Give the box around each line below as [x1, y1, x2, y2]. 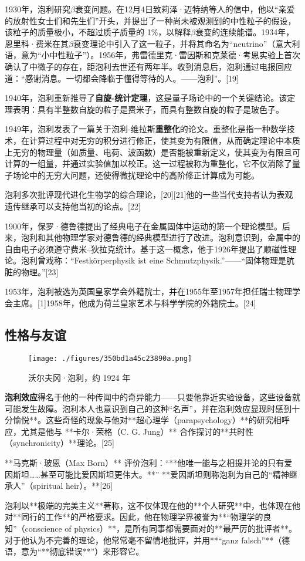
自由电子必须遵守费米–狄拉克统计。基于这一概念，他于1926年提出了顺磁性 [5, 242, 288, 255]
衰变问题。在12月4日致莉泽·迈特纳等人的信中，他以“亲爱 [74, 3, 295, 15]
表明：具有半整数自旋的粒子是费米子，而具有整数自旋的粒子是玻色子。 [12, 103, 284, 115]
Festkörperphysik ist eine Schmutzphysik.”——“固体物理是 [74, 254, 287, 266]
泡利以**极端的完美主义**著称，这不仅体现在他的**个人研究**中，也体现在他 [5, 499, 300, 511]
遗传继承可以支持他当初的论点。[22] [5, 200, 141, 212]
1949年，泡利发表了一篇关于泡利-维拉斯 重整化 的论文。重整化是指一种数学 [5, 123, 287, 135]
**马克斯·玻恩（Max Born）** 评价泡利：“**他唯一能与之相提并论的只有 [5, 457, 284, 469]
